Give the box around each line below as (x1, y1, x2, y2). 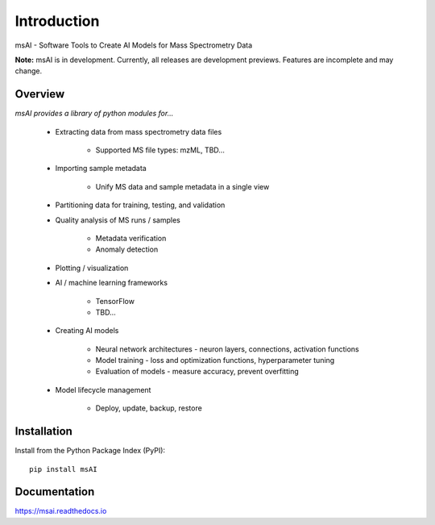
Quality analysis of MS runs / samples (55, 215, 180, 225)
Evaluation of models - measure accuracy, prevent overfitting (95, 367, 300, 377)
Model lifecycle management (55, 385, 151, 394)
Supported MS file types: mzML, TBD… (95, 145, 226, 155)
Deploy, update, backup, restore (95, 403, 203, 413)
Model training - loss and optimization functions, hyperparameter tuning (95, 356, 335, 365)
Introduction (14, 12, 100, 30)
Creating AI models (55, 326, 119, 335)
